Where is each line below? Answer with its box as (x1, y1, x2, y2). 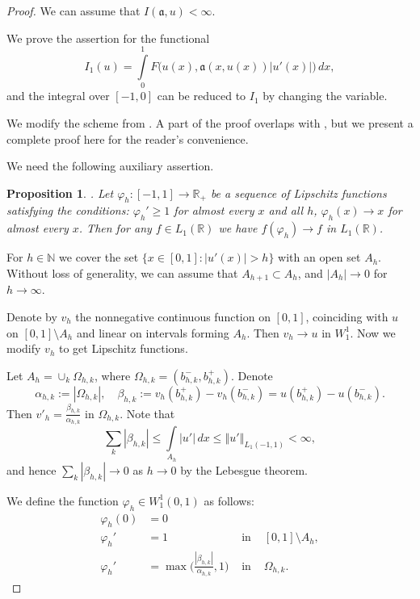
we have (218, 220, 258, 237)
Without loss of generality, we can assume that (6, 264, 238, 281)
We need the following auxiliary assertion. (6, 157, 214, 174)
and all (268, 202, 304, 219)
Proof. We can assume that (6, 2, 141, 19)
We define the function (6, 492, 119, 509)
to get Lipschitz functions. (58, 340, 188, 357)
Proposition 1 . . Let (6, 184, 114, 201)
